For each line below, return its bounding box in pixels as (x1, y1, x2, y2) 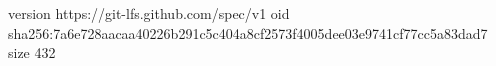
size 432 (8, 42, 56, 63)
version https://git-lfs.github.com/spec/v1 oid (8, 3, 290, 23)
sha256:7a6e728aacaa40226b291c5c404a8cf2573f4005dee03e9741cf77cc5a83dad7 (8, 22, 488, 43)
